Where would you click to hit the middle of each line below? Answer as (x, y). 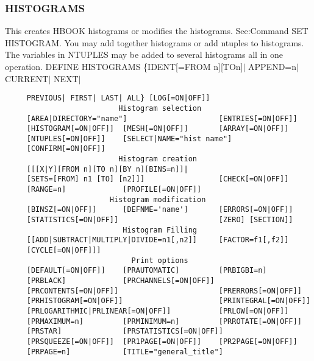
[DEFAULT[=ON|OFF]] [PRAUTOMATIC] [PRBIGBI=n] (147, 271)
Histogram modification (158, 199)
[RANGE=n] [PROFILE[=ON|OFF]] (114, 190)
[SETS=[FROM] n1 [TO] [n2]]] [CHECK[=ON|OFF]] (158, 179)
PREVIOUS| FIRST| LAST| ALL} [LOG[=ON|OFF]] (118, 98)
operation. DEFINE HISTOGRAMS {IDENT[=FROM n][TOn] (124, 66)
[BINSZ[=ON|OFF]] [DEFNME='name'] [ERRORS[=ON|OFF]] (160, 210)
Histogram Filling (160, 230)
